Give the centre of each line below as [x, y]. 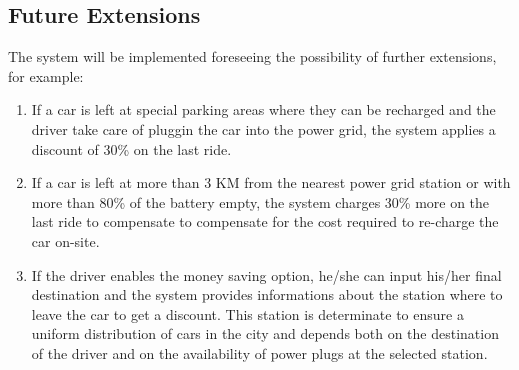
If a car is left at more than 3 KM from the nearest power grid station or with [271, 182]
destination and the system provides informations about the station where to [267, 294]
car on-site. [65, 240]
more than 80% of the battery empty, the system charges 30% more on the [260, 201]
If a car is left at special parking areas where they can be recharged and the [263, 109]
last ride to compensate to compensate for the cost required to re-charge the [265, 221]
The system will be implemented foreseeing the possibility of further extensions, [252, 56]
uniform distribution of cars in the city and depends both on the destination [265, 333]
